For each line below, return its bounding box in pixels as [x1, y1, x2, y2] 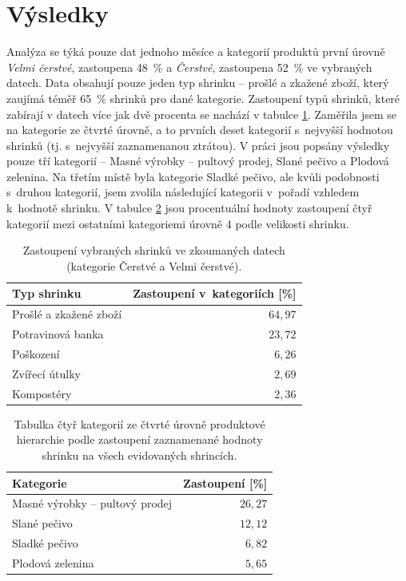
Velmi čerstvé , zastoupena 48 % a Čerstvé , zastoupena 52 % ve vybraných [6, 58, 372, 75]
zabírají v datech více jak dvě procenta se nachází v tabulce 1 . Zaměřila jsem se [6, 105, 396, 122]
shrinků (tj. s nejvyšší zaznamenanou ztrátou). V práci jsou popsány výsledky [6, 136, 390, 153]
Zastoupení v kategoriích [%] [133, 285, 297, 302]
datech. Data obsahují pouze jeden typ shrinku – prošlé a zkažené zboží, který [6, 74, 389, 91]
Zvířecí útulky [12, 365, 82, 381]
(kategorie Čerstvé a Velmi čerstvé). [66, 257, 242, 274]
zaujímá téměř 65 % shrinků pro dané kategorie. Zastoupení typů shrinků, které [6, 89, 400, 106]
